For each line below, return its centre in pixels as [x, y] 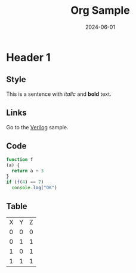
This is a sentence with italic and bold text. [59, 94]
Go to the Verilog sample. [37, 127]
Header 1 [28, 57]
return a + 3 [28, 171]
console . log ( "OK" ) [35, 187]
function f [20, 160]
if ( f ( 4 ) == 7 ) [25, 182]
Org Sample [100, 10]
